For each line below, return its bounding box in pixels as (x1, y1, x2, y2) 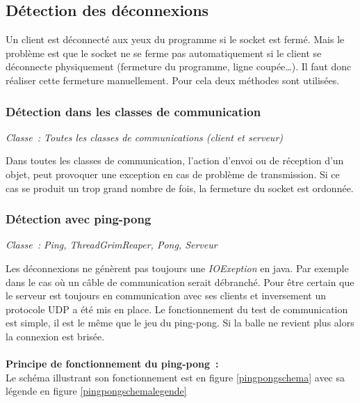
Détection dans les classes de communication (6, 102, 261, 120)
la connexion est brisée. (6, 329, 105, 343)
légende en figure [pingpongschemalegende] (6, 384, 187, 398)
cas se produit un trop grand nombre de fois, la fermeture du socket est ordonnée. (6, 180, 354, 195)
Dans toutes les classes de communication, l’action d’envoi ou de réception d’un (6, 153, 344, 168)
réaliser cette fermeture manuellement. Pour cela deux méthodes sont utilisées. (6, 72, 340, 87)
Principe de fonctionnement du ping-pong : (6, 356, 219, 371)
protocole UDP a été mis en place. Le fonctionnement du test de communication (6, 301, 348, 316)
